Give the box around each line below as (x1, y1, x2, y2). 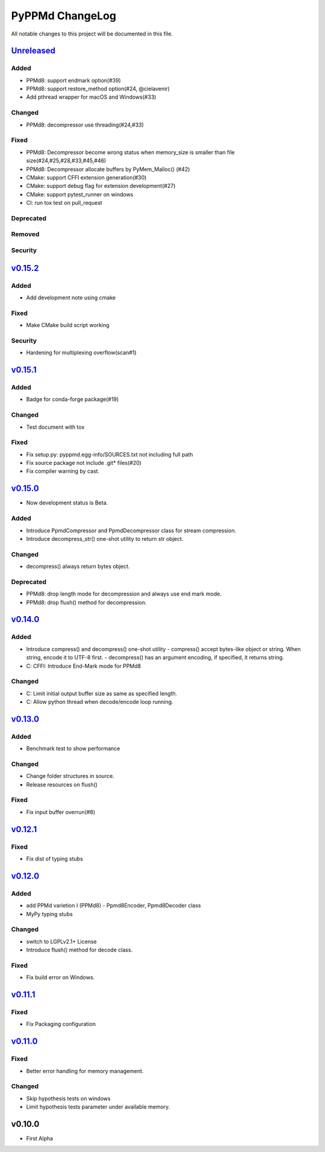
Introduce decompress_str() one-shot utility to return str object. (26, 535, 184, 542)
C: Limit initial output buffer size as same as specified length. (26, 690, 178, 697)
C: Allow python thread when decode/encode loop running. (26, 699, 174, 706)
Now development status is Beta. (26, 499, 108, 506)
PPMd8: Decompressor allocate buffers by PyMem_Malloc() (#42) (26, 166, 190, 173)
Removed (11, 230, 40, 238)
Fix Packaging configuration (26, 1021, 96, 1028)
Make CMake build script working (26, 322, 110, 329)
